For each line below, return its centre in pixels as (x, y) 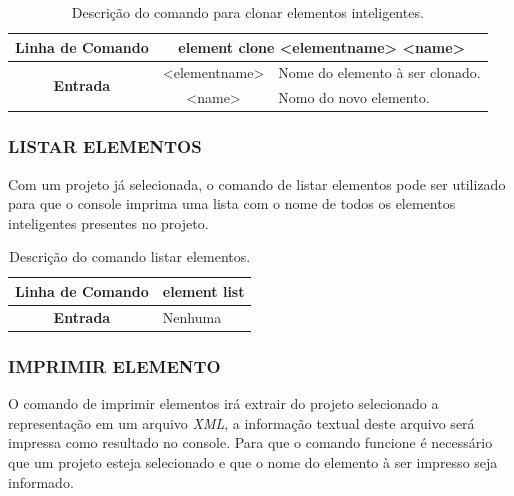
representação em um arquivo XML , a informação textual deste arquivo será (241, 422)
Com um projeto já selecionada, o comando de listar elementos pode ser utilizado (257, 183)
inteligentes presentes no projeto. (108, 222)
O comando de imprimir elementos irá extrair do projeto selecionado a (223, 403)
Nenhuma (192, 316)
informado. (41, 481)
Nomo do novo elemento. (354, 97)
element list (203, 290)
